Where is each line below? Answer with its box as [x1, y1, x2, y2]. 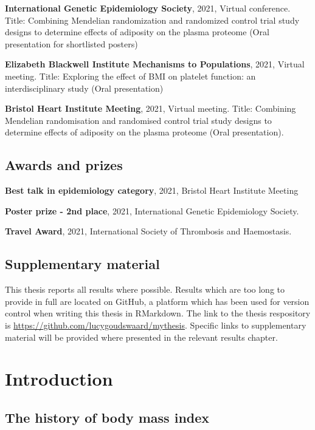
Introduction [5, 366, 113, 391]
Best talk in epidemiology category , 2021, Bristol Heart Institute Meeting [5, 184, 299, 197]
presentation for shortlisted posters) [5, 37, 138, 50]
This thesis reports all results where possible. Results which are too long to [5, 283, 285, 296]
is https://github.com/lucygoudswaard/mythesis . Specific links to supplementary [5, 318, 306, 331]
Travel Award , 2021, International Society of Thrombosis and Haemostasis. [5, 225, 292, 237]
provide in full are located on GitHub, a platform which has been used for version [5, 295, 310, 307]
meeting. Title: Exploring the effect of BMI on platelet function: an [5, 69, 256, 82]
